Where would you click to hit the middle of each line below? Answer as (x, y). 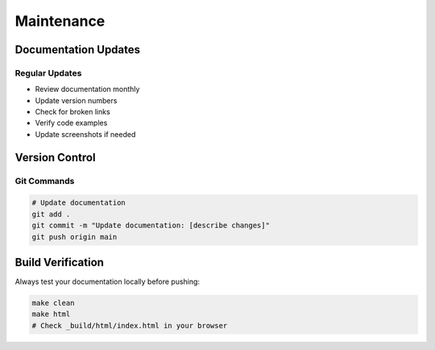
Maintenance (60, 21)
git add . (51, 214)
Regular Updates (48, 73)
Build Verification (60, 262)
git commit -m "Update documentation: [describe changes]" (151, 225)
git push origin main (75, 237)
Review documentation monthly (87, 90)
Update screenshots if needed (85, 134)
